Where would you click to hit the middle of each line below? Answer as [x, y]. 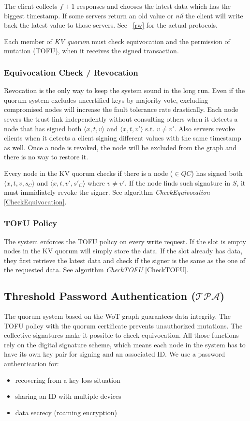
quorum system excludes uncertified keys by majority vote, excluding [106, 100]
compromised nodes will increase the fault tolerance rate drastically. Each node [121, 109]
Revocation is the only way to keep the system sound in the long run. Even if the [125, 90]
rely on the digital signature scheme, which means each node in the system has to [125, 344]
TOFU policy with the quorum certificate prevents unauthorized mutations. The [123, 325]
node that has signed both [43, 128]
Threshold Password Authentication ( [100, 296]
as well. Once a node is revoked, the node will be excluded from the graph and [120, 147]
